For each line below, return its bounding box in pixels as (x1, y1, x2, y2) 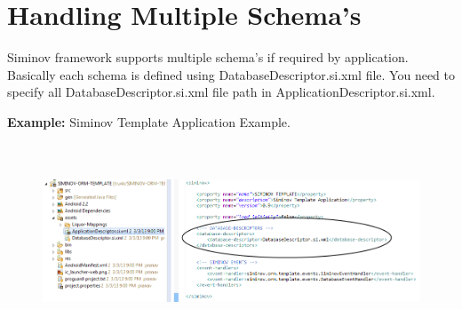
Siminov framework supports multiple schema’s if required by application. (7, 48, 409, 67)
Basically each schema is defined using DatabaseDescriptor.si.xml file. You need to (7, 65, 455, 83)
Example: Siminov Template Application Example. (7, 112, 291, 131)
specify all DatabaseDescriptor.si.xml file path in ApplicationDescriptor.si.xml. (7, 83, 435, 101)
